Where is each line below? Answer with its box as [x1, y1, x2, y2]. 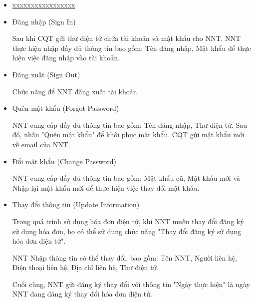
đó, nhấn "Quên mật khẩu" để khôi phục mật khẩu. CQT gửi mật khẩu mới [12, 129, 245, 140]
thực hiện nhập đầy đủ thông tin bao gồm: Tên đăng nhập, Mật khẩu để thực [12, 42, 251, 53]
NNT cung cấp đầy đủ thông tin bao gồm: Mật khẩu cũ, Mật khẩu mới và [12, 173, 240, 183]
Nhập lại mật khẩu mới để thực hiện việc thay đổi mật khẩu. [12, 182, 200, 193]
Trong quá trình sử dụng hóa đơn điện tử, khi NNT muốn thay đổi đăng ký [12, 216, 244, 226]
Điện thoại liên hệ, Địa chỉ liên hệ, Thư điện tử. [12, 262, 159, 273]
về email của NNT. [12, 139, 70, 149]
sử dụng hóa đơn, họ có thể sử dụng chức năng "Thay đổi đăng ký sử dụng [12, 226, 242, 236]
